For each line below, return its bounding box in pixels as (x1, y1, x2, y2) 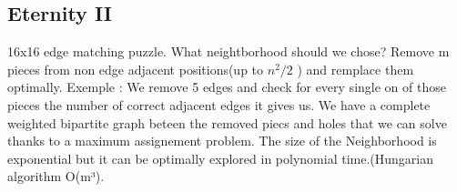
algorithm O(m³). (7, 167, 105, 186)
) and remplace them (297, 59, 414, 78)
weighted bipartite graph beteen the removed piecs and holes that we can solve (7, 113, 447, 132)
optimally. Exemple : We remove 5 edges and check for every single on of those (7, 77, 446, 96)
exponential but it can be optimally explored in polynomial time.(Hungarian (7, 148, 433, 167)
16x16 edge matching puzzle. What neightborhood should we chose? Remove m (7, 42, 450, 61)
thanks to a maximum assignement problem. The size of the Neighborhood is (7, 131, 437, 150)
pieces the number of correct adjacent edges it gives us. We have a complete (7, 95, 431, 114)
